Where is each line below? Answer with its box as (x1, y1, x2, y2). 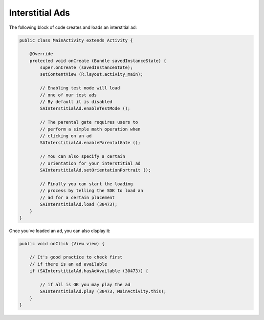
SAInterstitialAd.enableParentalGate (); (40, 140, 141, 146)
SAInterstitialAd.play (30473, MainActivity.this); (40, 289, 167, 294)
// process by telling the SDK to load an (40, 188, 144, 193)
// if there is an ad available (29, 261, 108, 267)
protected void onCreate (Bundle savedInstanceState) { (29, 58, 167, 64)
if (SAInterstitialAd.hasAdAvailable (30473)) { (29, 268, 149, 274)
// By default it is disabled (40, 99, 112, 105)
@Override (29, 51, 53, 57)
